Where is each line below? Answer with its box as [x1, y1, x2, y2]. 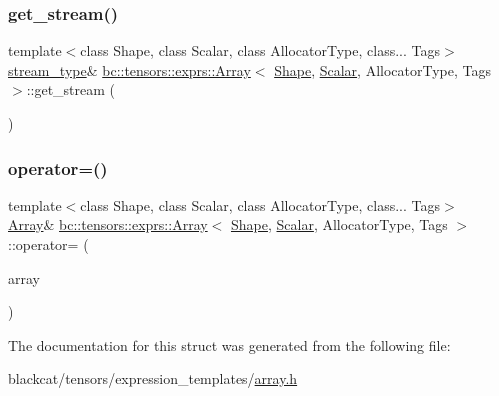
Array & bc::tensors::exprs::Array [8, 214, 208, 235]
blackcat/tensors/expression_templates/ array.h [8, 368, 298, 389]
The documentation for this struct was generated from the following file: [8, 334, 451, 355]
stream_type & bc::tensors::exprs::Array [8, 59, 251, 80]
